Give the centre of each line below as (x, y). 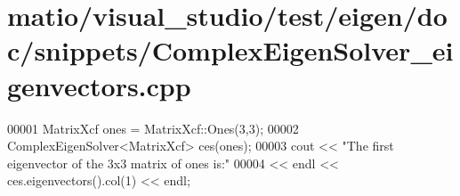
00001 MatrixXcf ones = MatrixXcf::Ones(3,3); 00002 (153, 128)
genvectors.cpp (99, 85)
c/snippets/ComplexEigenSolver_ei (230, 50)
